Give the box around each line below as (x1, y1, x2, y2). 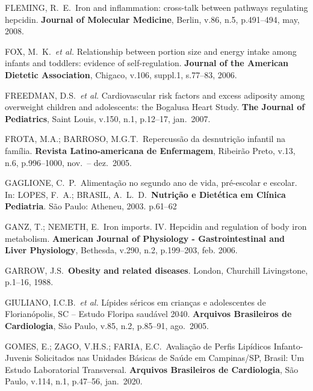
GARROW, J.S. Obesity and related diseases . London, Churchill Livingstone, (5, 263, 308, 276)
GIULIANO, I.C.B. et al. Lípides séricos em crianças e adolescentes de (5, 295, 266, 308)
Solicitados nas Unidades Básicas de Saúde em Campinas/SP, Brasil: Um (35, 351, 305, 364)
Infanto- (273, 339, 303, 352)
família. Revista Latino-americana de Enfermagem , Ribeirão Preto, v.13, (5, 144, 296, 156)
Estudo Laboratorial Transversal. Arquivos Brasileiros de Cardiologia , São (5, 363, 299, 375)
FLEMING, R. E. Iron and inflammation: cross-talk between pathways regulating (5, 1, 308, 13)
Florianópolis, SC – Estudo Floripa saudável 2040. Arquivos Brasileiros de (5, 307, 292, 320)
